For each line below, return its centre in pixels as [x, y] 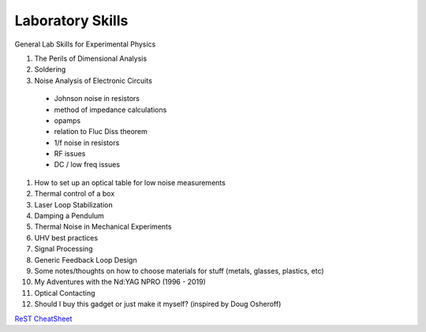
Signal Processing [64, 249]
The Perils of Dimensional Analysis [91, 58]
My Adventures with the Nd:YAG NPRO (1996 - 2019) [120, 282]
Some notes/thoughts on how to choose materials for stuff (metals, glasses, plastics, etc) [179, 270]
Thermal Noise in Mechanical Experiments [103, 227]
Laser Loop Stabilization [74, 204]
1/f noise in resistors [87, 143]
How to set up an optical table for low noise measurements [130, 182]
